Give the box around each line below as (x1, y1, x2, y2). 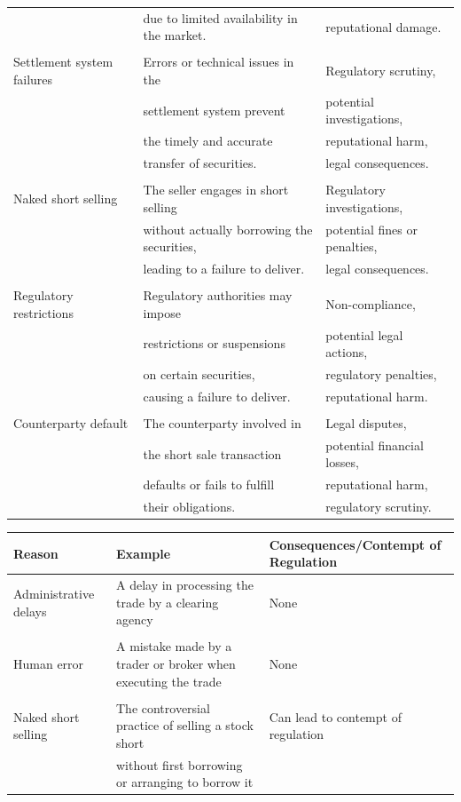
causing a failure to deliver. (143, 386, 291, 405)
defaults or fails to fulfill (143, 475, 275, 494)
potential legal (325, 325, 403, 344)
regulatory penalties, (325, 365, 437, 384)
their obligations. (143, 497, 236, 516)
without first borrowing (115, 755, 243, 774)
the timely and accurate (143, 131, 273, 150)
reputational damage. (325, 17, 441, 36)
